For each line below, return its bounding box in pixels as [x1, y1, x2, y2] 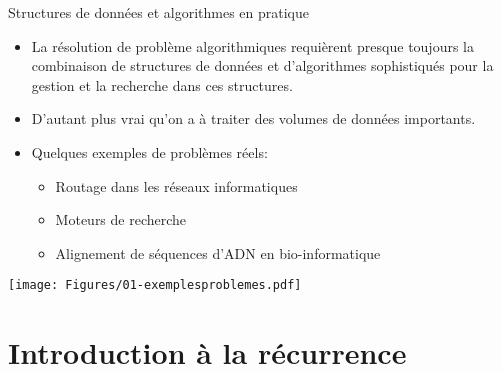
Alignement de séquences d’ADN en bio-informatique [55, 242, 381, 263]
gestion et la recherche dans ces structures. [31, 74, 293, 95]
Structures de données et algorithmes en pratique [8, 2, 309, 22]
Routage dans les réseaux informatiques [55, 175, 298, 196]
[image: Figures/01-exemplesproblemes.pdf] [8, 278, 302, 293]
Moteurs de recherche [55, 209, 187, 230]
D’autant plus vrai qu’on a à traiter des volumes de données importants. [31, 108, 476, 129]
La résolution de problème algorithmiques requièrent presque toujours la [31, 35, 474, 56]
